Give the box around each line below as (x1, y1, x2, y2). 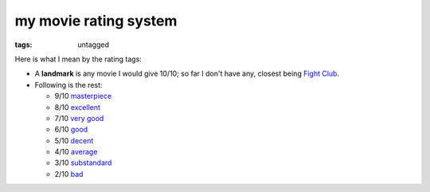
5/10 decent (54, 135, 94, 145)
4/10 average (54, 147, 98, 157)
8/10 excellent (54, 102, 101, 112)
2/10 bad (54, 169, 84, 178)
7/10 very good (54, 113, 104, 123)
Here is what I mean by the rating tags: (14, 54, 143, 64)
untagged (77, 40, 109, 49)
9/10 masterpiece (54, 92, 112, 101)
